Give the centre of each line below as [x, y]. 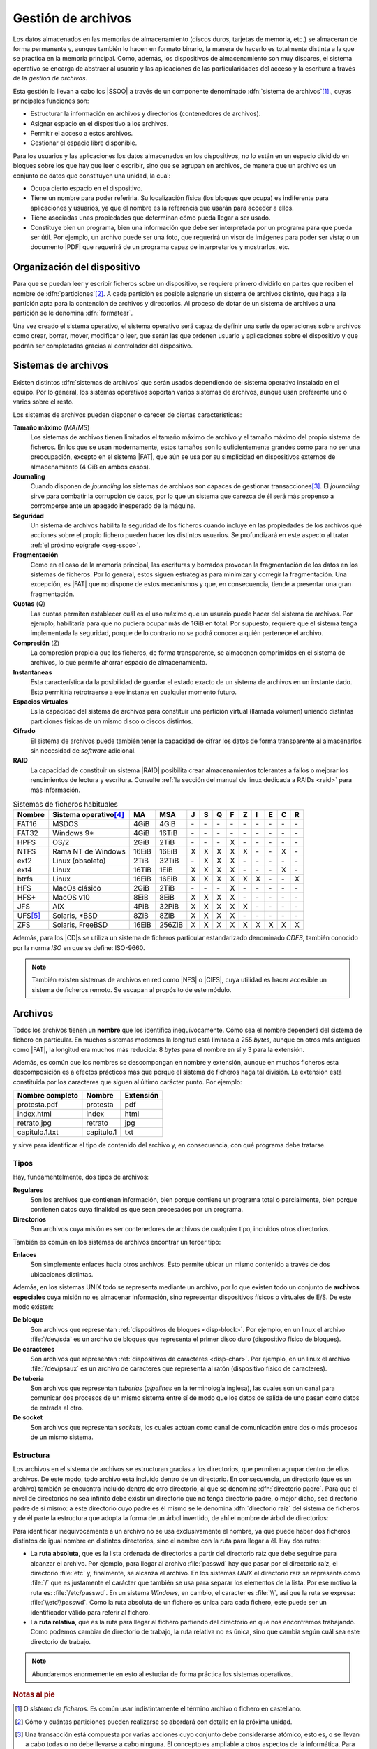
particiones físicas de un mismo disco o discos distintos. [112, 721]
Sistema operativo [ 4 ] [89, 815]
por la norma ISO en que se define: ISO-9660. [79, 947]
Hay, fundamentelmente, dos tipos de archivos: [81, 1177]
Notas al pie [34, 1694]
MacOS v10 [71, 898]
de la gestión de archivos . [50, 78]
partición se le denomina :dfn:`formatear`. [73, 313]
